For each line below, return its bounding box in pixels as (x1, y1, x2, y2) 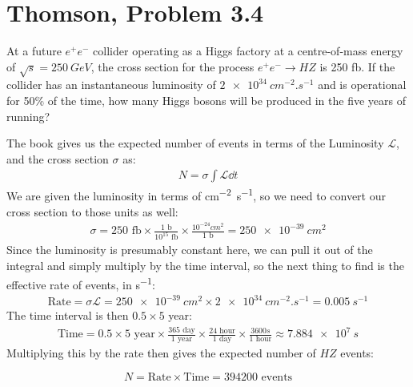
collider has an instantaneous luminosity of (6, 76, 216, 93)
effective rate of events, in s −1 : (6, 273, 155, 292)
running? (6, 107, 50, 124)
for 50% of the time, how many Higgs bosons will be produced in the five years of (6, 92, 406, 109)
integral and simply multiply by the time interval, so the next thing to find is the (6, 256, 404, 273)
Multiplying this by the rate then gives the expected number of (6, 345, 316, 361)
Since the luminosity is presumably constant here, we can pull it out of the (6, 241, 373, 258)
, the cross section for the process (90, 58, 255, 75)
